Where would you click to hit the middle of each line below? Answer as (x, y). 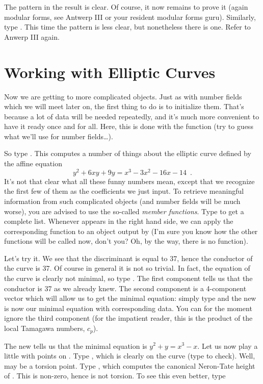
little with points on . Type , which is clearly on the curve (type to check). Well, (130, 356)
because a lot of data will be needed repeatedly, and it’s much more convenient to (132, 116)
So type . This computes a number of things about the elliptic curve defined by (128, 153)
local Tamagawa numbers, (45, 328)
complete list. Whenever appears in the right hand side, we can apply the (119, 221)
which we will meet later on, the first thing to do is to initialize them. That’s (124, 106)
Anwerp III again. (32, 36)
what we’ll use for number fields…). (59, 136)
